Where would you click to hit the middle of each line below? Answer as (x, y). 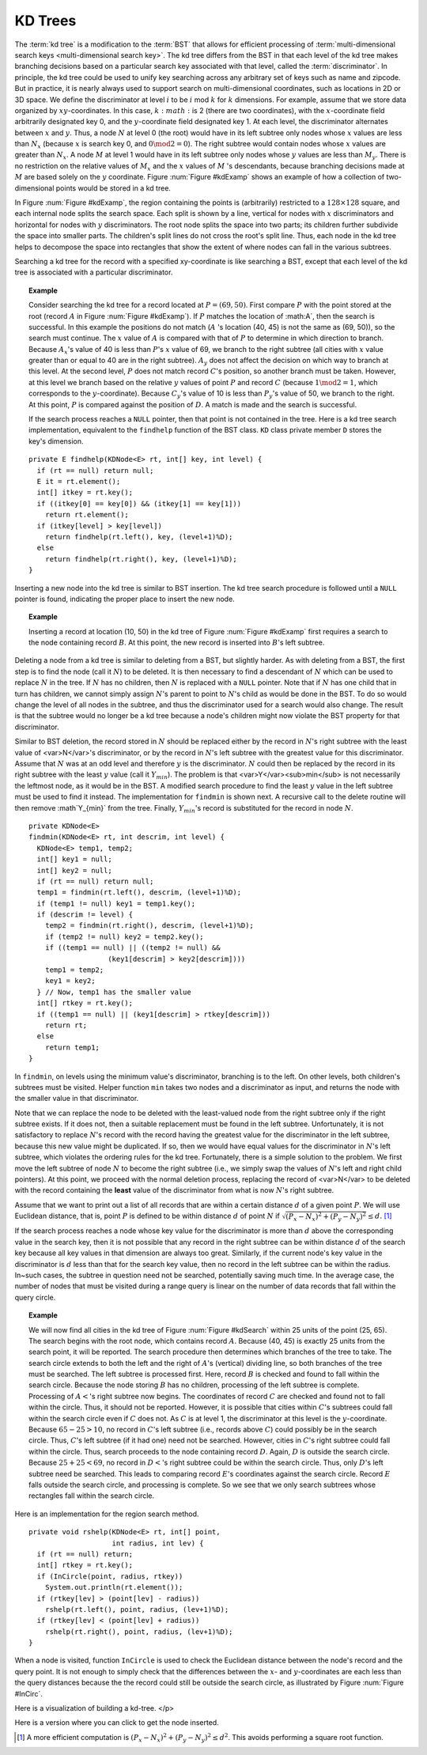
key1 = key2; (70, 981)
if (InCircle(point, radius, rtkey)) (110, 1576)
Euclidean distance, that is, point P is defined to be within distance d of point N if (147, 1216)
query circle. (35, 1297)
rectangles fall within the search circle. (92, 1496)
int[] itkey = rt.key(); (85, 493)
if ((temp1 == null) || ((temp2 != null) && (132, 948)
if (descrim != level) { (85, 915)
